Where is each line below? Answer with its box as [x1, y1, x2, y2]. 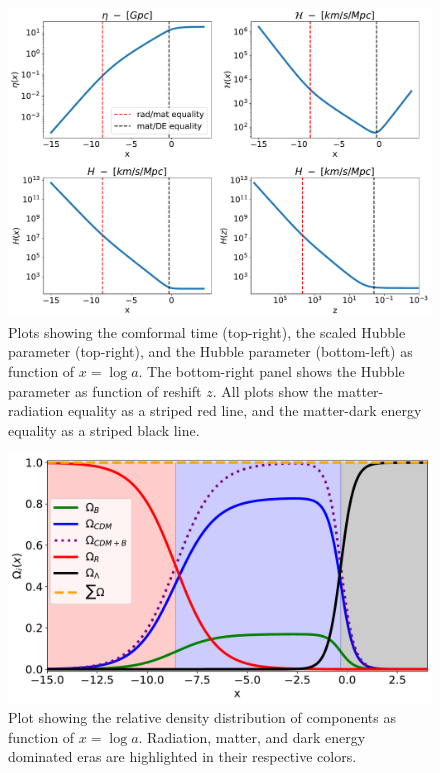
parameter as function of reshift [8, 380, 202, 401]
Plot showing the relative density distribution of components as [8, 707, 397, 728]
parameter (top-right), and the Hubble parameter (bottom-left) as [8, 341, 413, 362]
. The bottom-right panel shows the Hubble [138, 360, 405, 381]
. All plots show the [212, 380, 333, 401]
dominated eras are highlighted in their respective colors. [8, 746, 357, 767]
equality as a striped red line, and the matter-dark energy [67, 400, 422, 421]
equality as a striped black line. [8, 419, 200, 440]
